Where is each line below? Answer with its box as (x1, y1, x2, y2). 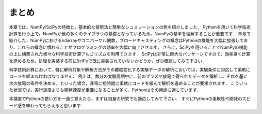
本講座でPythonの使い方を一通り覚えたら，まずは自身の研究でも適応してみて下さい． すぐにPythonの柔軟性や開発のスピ (9, 96, 251, 101)
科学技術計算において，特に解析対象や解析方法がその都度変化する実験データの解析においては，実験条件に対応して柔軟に (9, 67, 251, 72)
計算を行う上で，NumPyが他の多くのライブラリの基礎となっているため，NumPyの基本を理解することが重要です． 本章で (9, 30, 251, 36)
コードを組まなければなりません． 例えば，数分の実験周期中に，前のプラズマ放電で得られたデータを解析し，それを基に (9, 73, 248, 79)
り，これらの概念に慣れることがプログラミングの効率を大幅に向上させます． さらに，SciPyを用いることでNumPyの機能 (9, 44, 248, 50)
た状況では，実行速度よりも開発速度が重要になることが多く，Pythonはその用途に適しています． (9, 87, 201, 93)
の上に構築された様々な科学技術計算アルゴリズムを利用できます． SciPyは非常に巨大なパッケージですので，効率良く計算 (9, 51, 251, 57)
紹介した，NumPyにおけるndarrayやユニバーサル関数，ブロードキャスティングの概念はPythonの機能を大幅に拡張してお (9, 38, 248, 43)
